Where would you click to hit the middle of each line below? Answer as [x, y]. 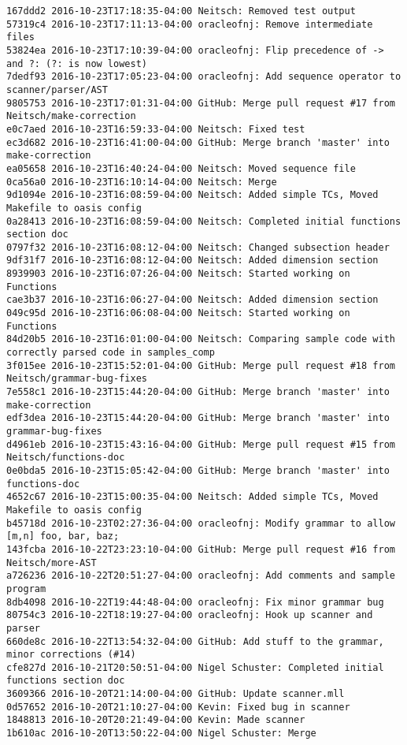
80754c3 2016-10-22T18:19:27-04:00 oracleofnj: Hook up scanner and [190, 615]
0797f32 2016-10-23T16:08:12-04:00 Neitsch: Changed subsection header [198, 247]
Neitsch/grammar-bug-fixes [77, 379]
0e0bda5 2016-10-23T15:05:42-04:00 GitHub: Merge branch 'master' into [198, 470]
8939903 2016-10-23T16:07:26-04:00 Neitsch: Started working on [178, 274]
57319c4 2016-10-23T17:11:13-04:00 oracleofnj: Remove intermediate [190, 24]
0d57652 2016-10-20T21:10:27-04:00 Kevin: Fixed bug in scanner [178, 707]
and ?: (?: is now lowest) [77, 63]
